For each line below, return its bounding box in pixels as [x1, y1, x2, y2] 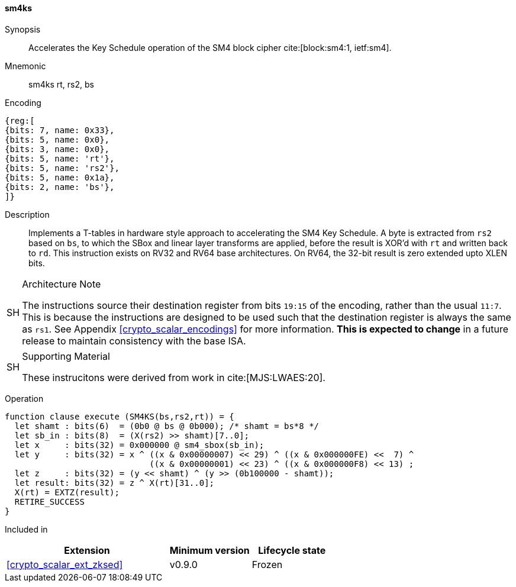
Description [5, 209, 50, 220]
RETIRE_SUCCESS [14, 496, 85, 507]
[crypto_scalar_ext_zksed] [7, 558, 123, 570]
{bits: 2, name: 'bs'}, [5, 182, 115, 192]
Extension [64, 544, 110, 556]
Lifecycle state [258, 544, 326, 556]
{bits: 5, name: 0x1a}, [5, 172, 115, 182]
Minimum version [169, 544, 250, 556]
